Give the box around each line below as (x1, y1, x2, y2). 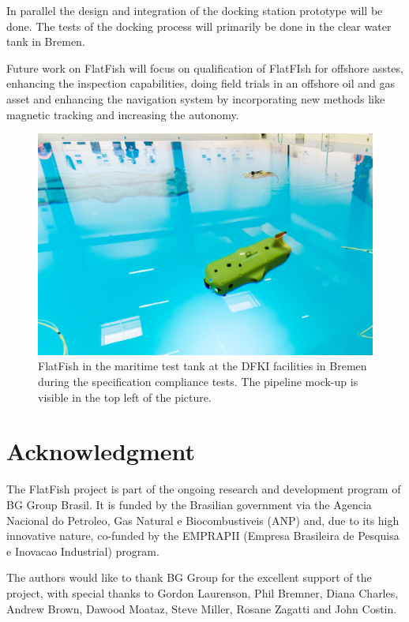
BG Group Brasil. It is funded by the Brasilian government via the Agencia (6, 496, 372, 512)
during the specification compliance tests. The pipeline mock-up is (38, 373, 358, 390)
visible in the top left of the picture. (38, 388, 212, 405)
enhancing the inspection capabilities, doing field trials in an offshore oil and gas (6, 75, 396, 92)
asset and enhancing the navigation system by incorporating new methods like (6, 90, 385, 107)
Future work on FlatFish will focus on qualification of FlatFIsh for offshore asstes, (6, 59, 403, 76)
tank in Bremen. (6, 33, 85, 50)
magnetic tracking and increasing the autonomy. (6, 106, 239, 122)
